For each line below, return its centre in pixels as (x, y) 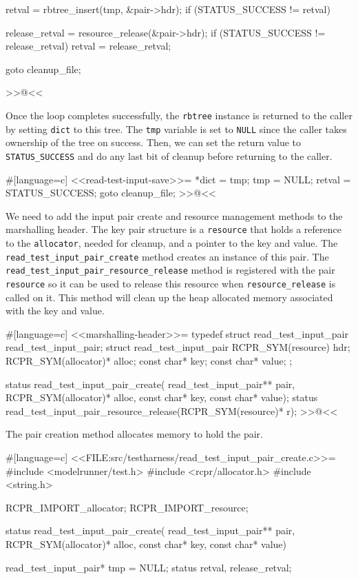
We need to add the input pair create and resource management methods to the (174, 215)
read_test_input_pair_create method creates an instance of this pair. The (167, 256)
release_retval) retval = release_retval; (88, 46)
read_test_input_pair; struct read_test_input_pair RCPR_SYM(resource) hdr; (178, 347)
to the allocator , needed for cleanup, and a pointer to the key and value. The (172, 242)
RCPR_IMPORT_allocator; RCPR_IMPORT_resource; (127, 507)
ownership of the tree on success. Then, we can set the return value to (154, 142)
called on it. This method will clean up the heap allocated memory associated (169, 297)
